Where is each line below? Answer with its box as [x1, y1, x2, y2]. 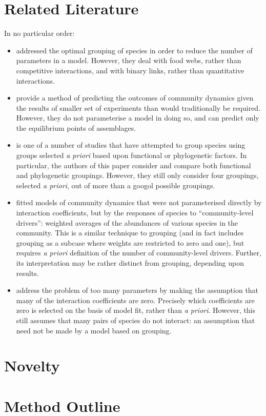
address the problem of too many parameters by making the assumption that [16, 285, 259, 295]
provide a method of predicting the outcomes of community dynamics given [16, 92, 254, 103]
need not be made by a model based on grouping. [16, 325, 172, 335]
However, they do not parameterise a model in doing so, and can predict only [16, 112, 259, 123]
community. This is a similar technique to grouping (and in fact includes [16, 227, 244, 238]
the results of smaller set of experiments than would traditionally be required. [16, 102, 261, 113]
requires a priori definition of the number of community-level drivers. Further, [16, 247, 261, 258]
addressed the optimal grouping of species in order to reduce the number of [16, 45, 253, 55]
